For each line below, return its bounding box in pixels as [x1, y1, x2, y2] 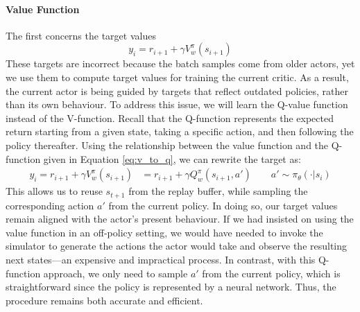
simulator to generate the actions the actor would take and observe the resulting [6, 239, 348, 253]
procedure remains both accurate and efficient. [6, 293, 203, 307]
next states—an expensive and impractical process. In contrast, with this [6, 252, 316, 266]
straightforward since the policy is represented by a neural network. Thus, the [6, 279, 336, 294]
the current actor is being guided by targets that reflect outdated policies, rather [6, 83, 349, 98]
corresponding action [6, 198, 94, 212]
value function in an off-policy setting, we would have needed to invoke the [6, 225, 323, 239]
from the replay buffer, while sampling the [128, 184, 308, 198]
